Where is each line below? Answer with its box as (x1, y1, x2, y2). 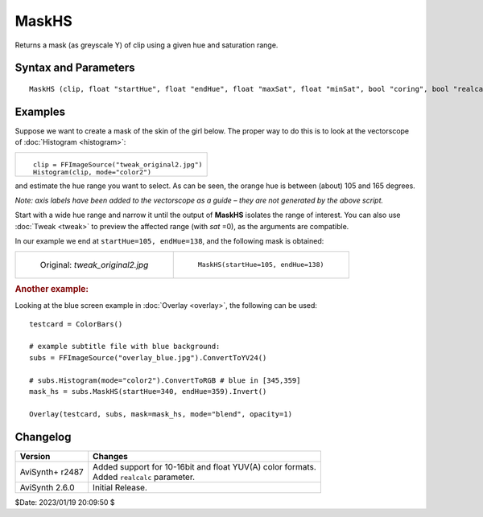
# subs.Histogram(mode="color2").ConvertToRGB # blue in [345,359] (29, 375, 301, 385)
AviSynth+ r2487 (19, 466, 84, 478)
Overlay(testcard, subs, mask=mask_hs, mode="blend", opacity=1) (29, 409, 293, 418)
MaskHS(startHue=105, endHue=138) (197, 261, 324, 269)
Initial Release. (93, 482, 148, 493)
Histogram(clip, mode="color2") (32, 167, 152, 176)
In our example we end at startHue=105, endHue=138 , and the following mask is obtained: (14, 236, 324, 246)
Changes (93, 450, 128, 462)
